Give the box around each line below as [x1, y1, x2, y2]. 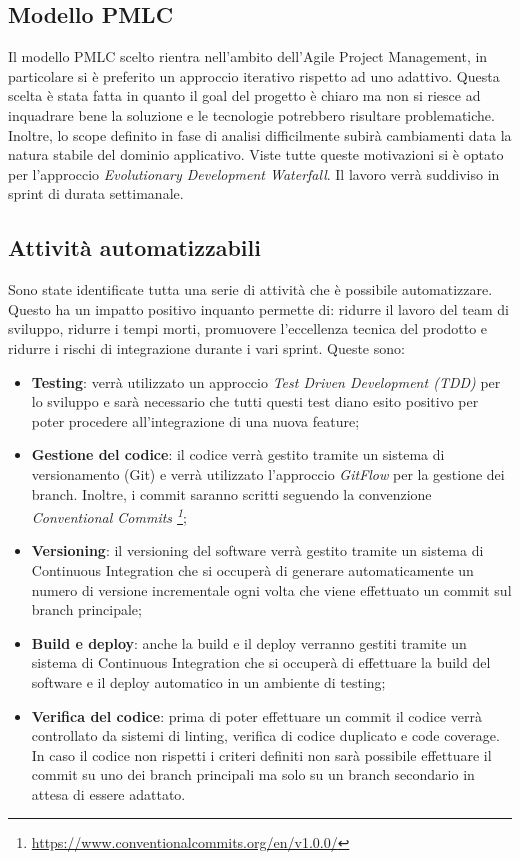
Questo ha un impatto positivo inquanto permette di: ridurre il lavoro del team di [8, 298, 509, 319]
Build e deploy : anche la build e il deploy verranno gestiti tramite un [31, 632, 467, 653]
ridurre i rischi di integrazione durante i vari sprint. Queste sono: [8, 337, 405, 358]
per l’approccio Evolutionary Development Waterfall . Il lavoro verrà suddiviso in [8, 163, 500, 184]
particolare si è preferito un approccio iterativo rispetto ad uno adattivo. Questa [8, 65, 500, 86]
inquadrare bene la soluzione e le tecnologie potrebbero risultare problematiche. [8, 104, 495, 125]
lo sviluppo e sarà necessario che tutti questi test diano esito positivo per [31, 391, 479, 412]
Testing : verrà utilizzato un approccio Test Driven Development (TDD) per [31, 371, 501, 392]
